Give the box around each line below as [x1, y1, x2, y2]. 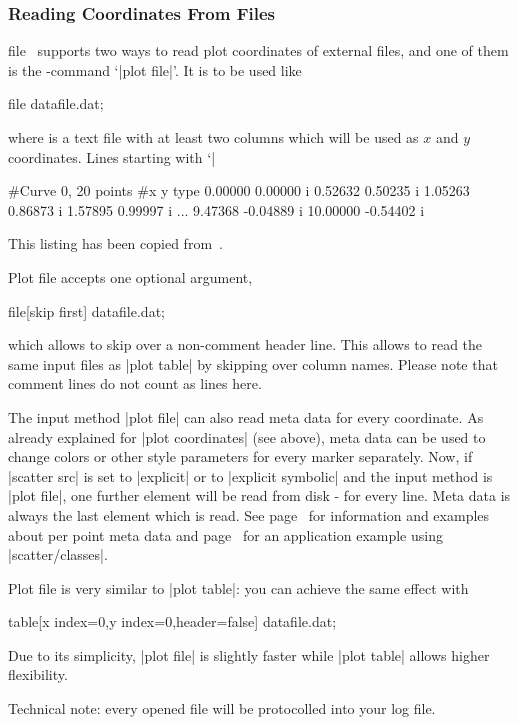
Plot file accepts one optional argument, [8, 266, 253, 287]
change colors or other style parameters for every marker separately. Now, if [8, 446, 473, 467]
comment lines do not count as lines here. [8, 373, 262, 394]
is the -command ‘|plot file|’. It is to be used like [8, 59, 302, 80]
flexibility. [8, 664, 68, 685]
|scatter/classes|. [8, 544, 108, 565]
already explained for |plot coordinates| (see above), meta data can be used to [8, 426, 486, 447]
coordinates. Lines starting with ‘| [8, 146, 216, 167]
